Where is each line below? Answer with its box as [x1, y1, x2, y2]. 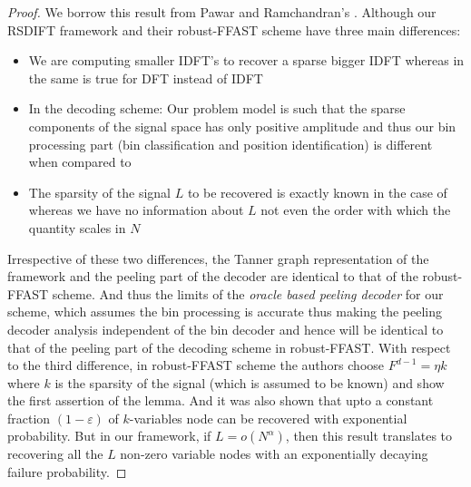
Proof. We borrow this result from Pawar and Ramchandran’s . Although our [7, 3, 437, 21]
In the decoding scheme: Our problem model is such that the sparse [28, 99, 406, 118]
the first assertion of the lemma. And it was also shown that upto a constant [7, 391, 434, 410]
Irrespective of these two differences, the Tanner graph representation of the [7, 248, 429, 268]
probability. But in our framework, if [7, 426, 211, 445]
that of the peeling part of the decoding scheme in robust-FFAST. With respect [7, 337, 451, 356]
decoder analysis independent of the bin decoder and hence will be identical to [7, 319, 444, 338]
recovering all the [7, 444, 103, 463]
